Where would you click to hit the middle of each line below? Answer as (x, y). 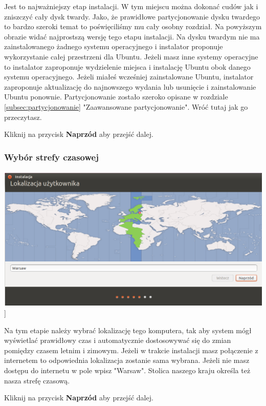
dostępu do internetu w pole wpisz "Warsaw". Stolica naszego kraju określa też (127, 370)
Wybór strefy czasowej (51, 157)
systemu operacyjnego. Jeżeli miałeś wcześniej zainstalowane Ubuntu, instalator (129, 77)
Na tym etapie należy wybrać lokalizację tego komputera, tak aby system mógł (128, 330)
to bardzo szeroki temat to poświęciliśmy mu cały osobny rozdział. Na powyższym (133, 26)
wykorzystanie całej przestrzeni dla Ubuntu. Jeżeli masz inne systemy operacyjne (131, 56)
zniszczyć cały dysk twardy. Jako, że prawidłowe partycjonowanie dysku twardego (132, 16)
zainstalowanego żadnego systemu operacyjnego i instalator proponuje (114, 46)
